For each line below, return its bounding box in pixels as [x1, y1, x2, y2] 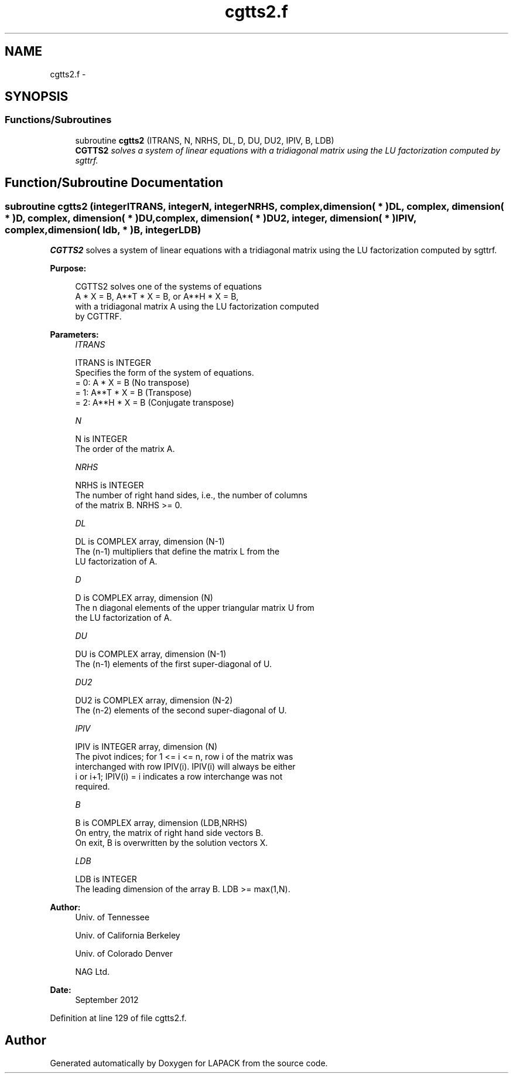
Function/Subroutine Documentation [5, 175, 224, 191]
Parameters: [50, 329, 99, 340]
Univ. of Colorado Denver [75, 948, 173, 959]
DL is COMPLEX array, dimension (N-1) [75, 536, 225, 547]
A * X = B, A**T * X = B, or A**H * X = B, [75, 291, 239, 302]
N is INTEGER [75, 434, 128, 444]
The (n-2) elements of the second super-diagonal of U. [75, 705, 287, 716]
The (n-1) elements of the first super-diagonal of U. [75, 659, 272, 669]
